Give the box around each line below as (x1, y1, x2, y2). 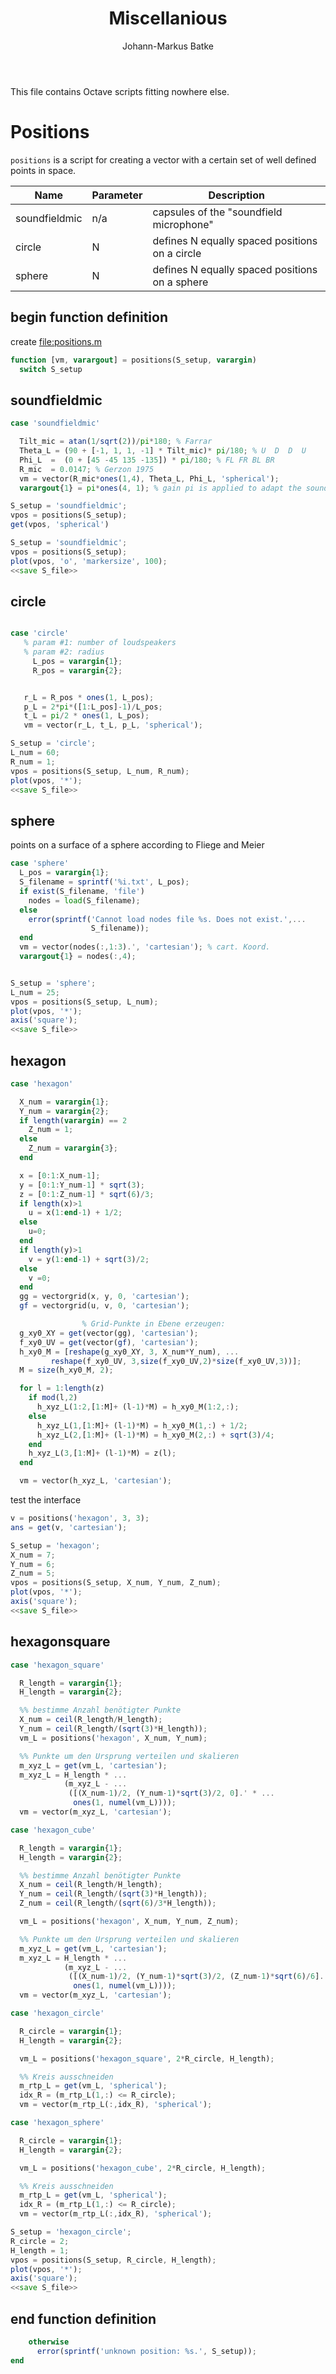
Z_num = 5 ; (10, 1568, 56, 1579)
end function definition (10, 2310, 157, 2327)
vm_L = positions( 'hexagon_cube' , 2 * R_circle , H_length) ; (19, 2163, 267, 2173)
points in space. (10, 164, 77, 176)
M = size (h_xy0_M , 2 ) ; (19, 1365, 114, 1376)
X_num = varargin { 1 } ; (19, 1097, 110, 1107)
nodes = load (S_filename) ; (28, 895, 141, 906)
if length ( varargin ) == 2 (19, 1115, 128, 1126)
